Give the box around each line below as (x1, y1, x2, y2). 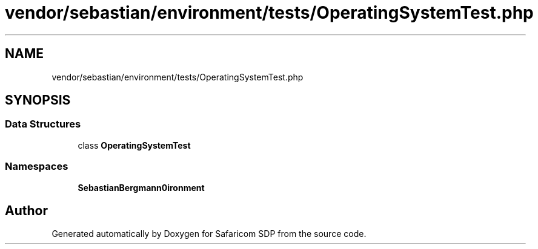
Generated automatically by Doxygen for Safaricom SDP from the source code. (51, 228, 367, 239)
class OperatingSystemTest (78, 140, 191, 150)
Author (5, 202, 48, 218)
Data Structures (5, 118, 81, 131)
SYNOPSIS (5, 92, 71, 108)
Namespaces (5, 160, 68, 173)
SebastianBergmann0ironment (78, 182, 205, 193)
